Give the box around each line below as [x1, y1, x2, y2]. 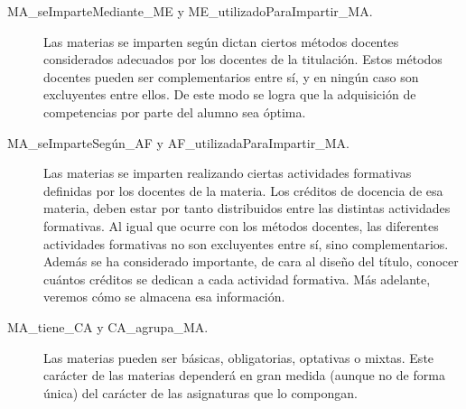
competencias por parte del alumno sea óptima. [43, 102, 306, 121]
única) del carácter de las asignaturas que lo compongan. [43, 383, 359, 402]
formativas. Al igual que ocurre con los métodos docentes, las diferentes [43, 216, 439, 235]
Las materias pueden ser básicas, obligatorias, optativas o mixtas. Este [43, 348, 434, 367]
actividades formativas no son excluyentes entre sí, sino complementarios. [43, 234, 449, 253]
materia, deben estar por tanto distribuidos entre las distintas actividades [43, 199, 451, 218]
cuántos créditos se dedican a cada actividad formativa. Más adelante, [43, 269, 431, 288]
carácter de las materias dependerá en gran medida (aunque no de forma [43, 366, 445, 385]
